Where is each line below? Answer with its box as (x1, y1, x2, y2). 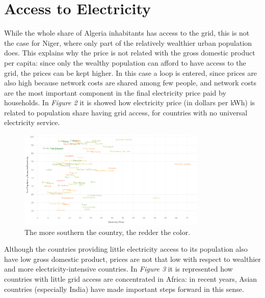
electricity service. (4, 117, 60, 128)
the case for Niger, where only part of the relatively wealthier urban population (4, 37, 252, 48)
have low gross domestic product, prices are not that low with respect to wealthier (4, 253, 261, 264)
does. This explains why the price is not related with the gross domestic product (4, 47, 255, 58)
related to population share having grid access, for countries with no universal (4, 107, 248, 117)
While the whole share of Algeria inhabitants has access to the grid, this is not (4, 27, 250, 38)
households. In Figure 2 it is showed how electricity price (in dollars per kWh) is (4, 97, 255, 108)
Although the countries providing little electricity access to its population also (4, 244, 248, 254)
